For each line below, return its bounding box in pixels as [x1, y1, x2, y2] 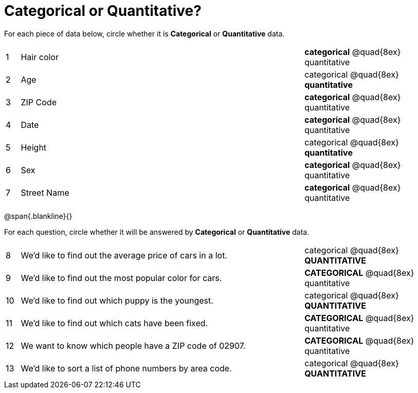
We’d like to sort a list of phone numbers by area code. [21, 363, 232, 373]
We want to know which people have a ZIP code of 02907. [21, 340, 246, 351]
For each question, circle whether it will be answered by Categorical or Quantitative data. [4, 227, 310, 236]
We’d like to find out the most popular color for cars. [21, 272, 222, 283]
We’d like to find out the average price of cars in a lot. [21, 250, 227, 260]
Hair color [21, 51, 59, 62]
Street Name [21, 187, 69, 198]
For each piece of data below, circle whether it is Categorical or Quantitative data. [4, 29, 285, 38]
